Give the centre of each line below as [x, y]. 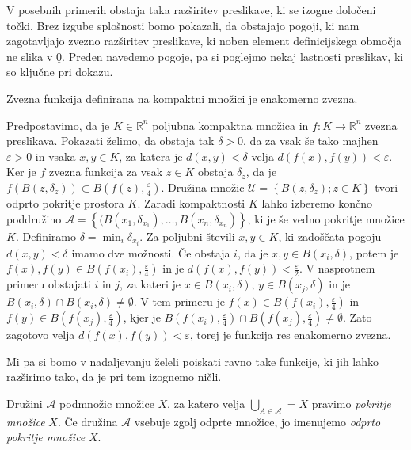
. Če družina [88, 421]
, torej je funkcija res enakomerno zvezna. [290, 335]
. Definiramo [46, 236]
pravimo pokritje [351, 403]
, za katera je [151, 156]
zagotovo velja [41, 335]
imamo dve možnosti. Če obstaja [151, 252]
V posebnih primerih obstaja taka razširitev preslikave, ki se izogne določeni [191, 10]
